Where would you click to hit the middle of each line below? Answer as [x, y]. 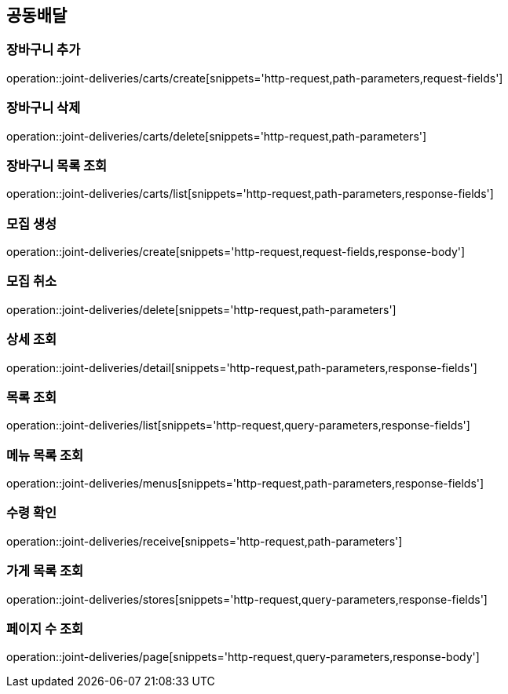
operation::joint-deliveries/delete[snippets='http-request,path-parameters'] [201, 309]
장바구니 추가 [44, 50]
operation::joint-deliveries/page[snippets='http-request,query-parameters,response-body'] [243, 657]
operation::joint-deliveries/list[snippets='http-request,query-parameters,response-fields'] [238, 426]
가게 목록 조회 [45, 571]
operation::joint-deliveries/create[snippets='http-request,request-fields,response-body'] [236, 252]
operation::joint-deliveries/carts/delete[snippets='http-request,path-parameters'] [217, 136]
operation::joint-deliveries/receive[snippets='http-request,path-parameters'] [205, 541]
